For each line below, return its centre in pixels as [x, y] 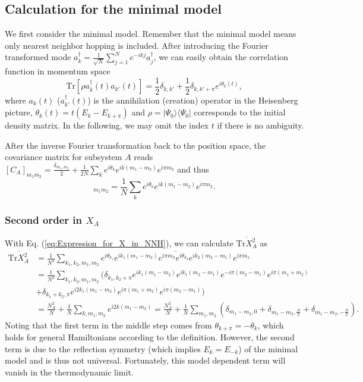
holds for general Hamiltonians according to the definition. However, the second [150, 337]
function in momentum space [58, 71]
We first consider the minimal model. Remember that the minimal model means [151, 34]
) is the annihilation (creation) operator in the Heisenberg [193, 100]
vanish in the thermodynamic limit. [69, 372]
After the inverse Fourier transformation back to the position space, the [135, 145]
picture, [19, 112]
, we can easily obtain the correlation [221, 57]
